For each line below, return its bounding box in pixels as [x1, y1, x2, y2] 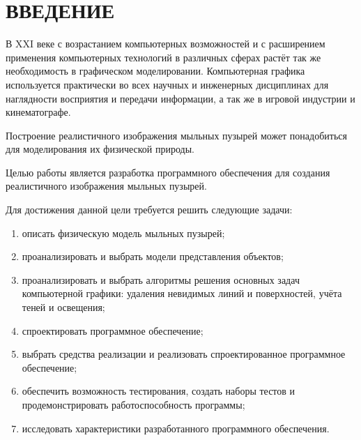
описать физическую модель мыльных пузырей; [22, 225, 225, 240]
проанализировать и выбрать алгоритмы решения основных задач [22, 272, 300, 287]
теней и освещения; [22, 300, 105, 314]
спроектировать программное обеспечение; [22, 323, 203, 337]
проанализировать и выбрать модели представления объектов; [22, 249, 284, 264]
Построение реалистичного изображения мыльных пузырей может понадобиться [6, 128, 347, 142]
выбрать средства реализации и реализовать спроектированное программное [22, 347, 346, 361]
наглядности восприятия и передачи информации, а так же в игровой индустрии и [6, 91, 355, 105]
